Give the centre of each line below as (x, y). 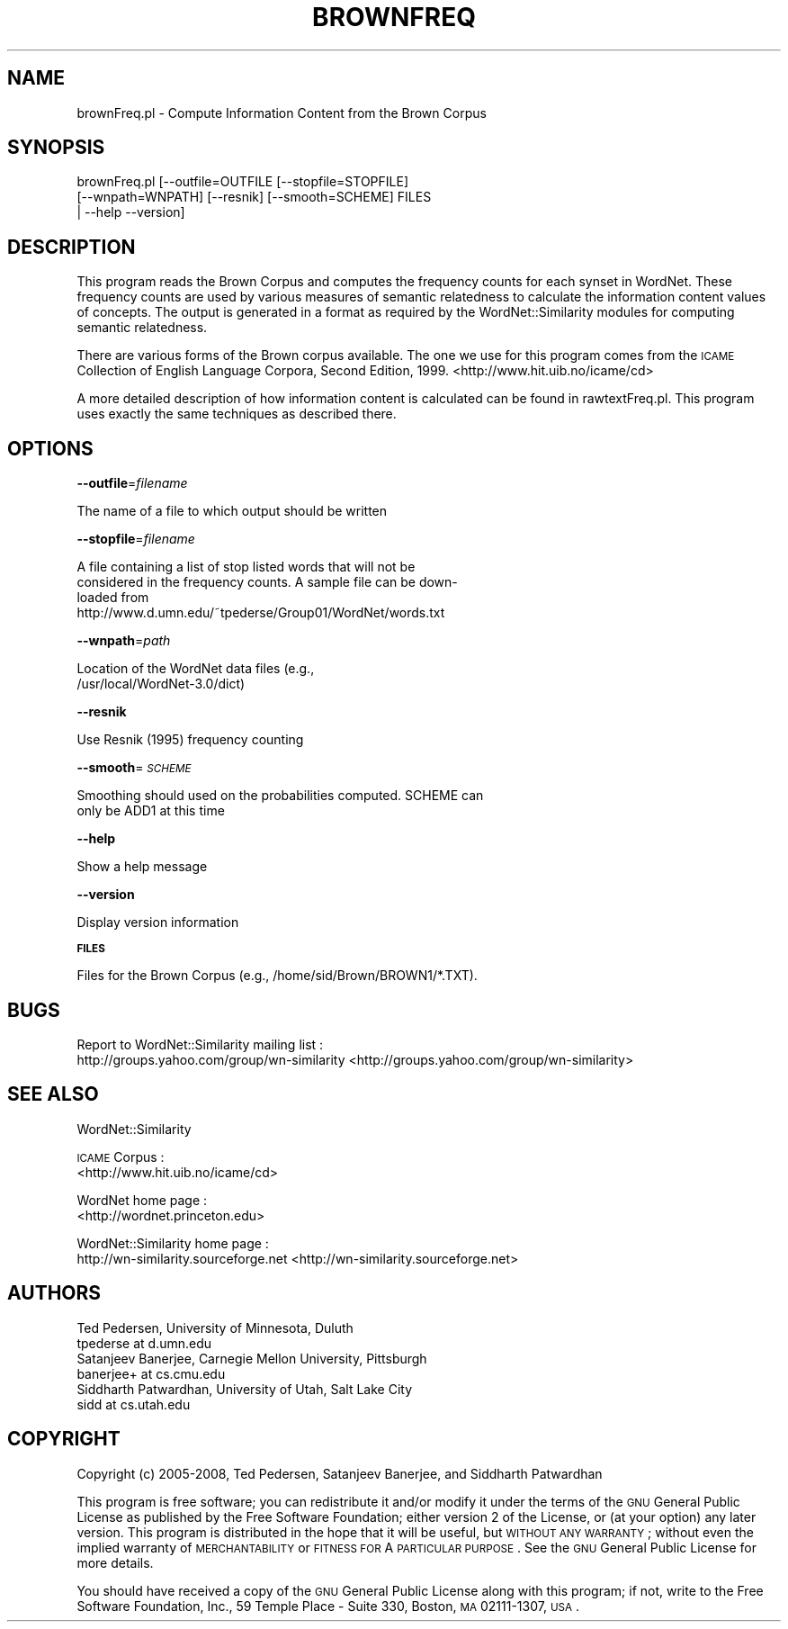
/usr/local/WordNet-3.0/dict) (161, 684)
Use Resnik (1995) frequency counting (190, 740)
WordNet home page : (142, 1200)
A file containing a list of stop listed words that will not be (246, 567)
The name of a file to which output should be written (232, 511)
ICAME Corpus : (121, 1156)
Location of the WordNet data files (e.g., (196, 669)
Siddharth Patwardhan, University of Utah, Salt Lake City (245, 1389)
